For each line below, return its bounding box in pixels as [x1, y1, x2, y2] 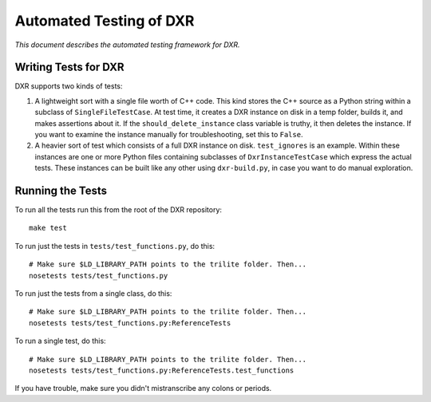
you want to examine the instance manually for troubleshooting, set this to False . [34, 130, 303, 140]
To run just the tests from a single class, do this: [14, 289, 172, 298]
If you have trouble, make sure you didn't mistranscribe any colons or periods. [14, 384, 272, 393]
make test [29, 223, 67, 233]
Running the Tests [14, 184, 108, 197]
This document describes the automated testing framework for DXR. [14, 40, 240, 49]
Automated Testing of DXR [14, 12, 195, 30]
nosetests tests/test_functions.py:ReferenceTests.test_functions [29, 366, 295, 375]
